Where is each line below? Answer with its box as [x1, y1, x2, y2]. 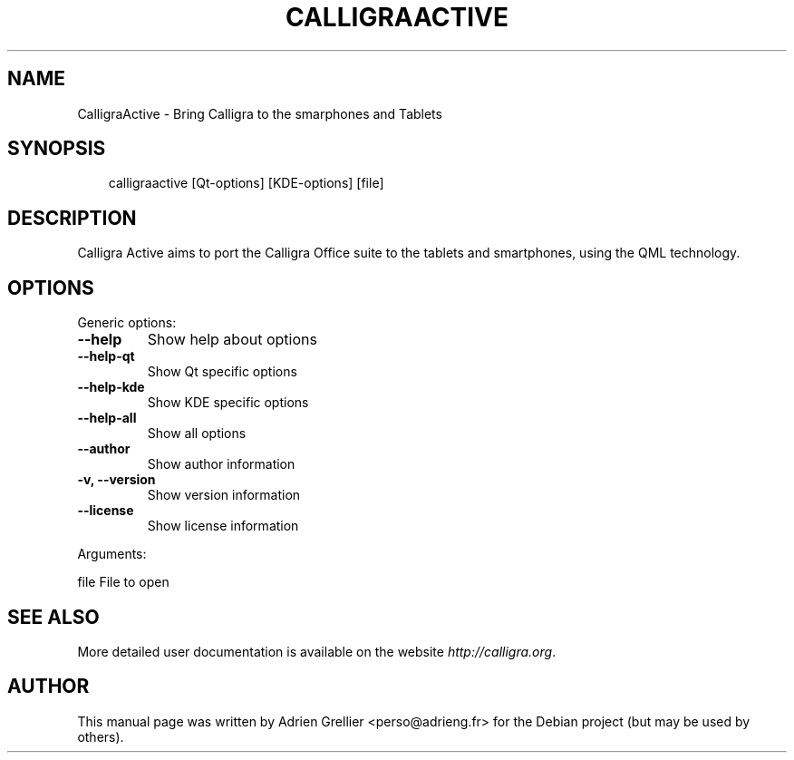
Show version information [147, 487, 301, 503]
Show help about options [147, 330, 317, 349]
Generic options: [77, 315, 177, 331]
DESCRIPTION [7, 206, 137, 229]
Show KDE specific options [147, 395, 309, 411]
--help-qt [77, 348, 135, 365]
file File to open [77, 574, 169, 590]
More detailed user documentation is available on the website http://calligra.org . [77, 643, 557, 659]
